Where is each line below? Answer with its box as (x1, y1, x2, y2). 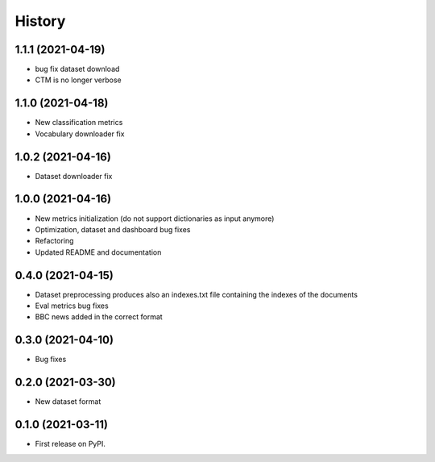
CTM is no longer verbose (35, 75, 122, 85)
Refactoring (35, 236, 74, 246)
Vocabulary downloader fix (35, 129, 125, 139)
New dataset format (35, 397, 101, 406)
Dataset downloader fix (35, 171, 113, 181)
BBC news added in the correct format (35, 312, 163, 322)
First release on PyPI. (35, 439, 106, 449)
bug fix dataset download (35, 65, 120, 74)
